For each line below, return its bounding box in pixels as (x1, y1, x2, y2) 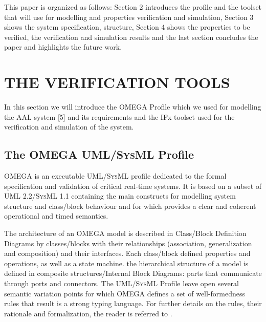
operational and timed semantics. (4, 210, 108, 221)
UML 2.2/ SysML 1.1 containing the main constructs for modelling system (4, 190, 236, 201)
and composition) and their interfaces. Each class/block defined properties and (4, 248, 251, 259)
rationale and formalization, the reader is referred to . (4, 308, 172, 318)
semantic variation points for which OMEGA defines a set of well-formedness (4, 288, 246, 298)
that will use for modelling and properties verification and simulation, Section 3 (4, 11, 254, 22)
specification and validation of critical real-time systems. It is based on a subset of (4, 180, 262, 191)
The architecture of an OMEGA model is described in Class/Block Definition (4, 228, 247, 239)
